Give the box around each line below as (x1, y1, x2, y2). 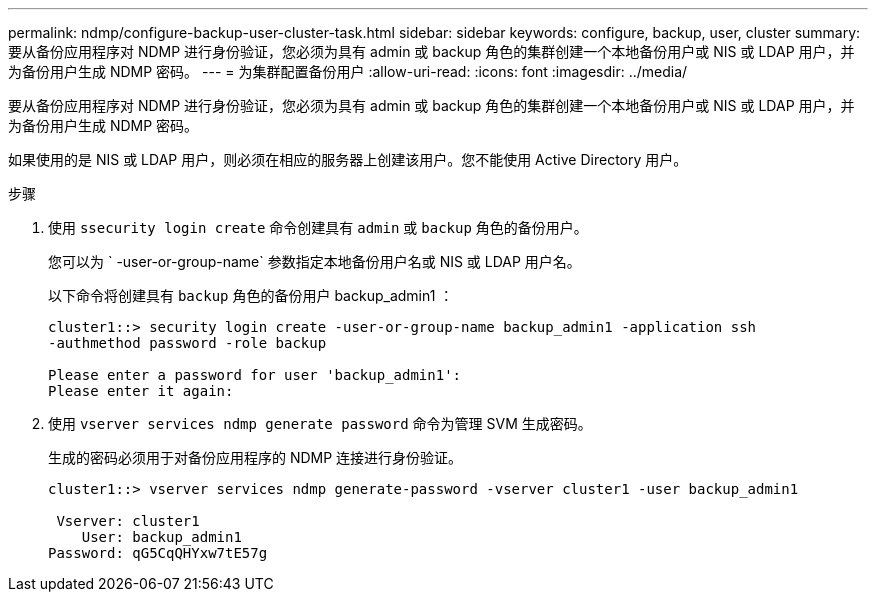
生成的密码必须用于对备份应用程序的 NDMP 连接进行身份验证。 (48, 449, 463, 466)
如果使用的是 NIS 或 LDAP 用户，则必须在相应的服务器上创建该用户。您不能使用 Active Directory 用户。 (8, 151, 688, 168)
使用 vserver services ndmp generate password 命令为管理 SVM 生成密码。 (48, 415, 592, 432)
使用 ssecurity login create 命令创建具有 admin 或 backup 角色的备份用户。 (48, 219, 588, 236)
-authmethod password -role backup (48, 335, 327, 351)
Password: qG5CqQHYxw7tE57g (48, 545, 268, 561)
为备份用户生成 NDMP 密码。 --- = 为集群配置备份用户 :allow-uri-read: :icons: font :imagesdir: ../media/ (8, 63, 688, 80)
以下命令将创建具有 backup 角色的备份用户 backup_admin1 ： (48, 287, 454, 304)
